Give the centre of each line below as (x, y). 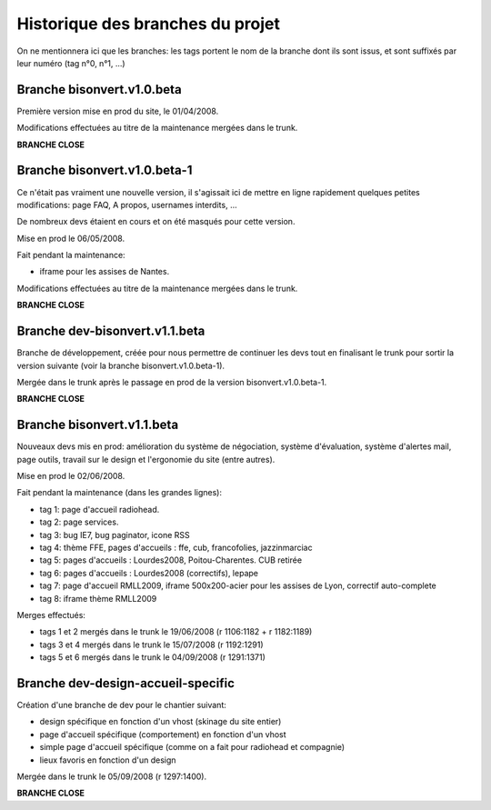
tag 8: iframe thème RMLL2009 (98, 598)
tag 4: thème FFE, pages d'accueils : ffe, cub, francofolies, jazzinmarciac (176, 547)
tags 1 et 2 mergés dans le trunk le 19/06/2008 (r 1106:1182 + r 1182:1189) (176, 632)
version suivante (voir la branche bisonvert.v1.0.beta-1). (121, 365)
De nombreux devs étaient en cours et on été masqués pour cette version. (156, 222)
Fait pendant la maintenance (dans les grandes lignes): (120, 493)
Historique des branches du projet (149, 24)
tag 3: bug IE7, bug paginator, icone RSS (115, 535)
